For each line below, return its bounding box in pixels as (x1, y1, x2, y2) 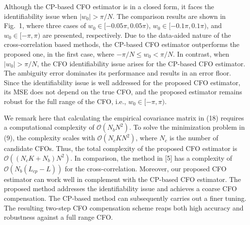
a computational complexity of (4, 122, 94, 132)
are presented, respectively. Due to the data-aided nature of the (42, 30, 231, 40)
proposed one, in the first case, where (4, 48, 114, 59)
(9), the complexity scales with (4, 133, 95, 143)
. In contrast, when (172, 48, 229, 59)
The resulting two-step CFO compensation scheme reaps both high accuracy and (4, 202, 244, 212)
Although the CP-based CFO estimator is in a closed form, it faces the (4, 1, 214, 11)
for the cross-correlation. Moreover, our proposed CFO (64, 163, 227, 173)
